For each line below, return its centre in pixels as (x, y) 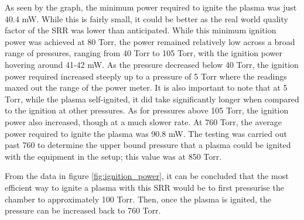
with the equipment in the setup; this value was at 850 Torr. (113, 156)
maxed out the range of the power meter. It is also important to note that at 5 (146, 87)
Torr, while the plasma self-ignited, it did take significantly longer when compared (152, 99)
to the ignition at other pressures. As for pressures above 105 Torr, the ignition (147, 110)
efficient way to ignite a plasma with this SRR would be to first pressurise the (144, 187)
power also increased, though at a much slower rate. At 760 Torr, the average (143, 121)
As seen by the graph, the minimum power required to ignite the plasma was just (151, 7)
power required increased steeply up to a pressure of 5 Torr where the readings (146, 76)
